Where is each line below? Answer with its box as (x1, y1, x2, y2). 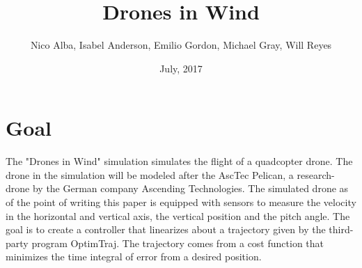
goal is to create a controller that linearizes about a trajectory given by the (6, 222, 326, 237)
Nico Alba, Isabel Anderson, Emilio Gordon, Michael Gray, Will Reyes (30, 38, 332, 52)
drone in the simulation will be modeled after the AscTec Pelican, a (6, 167, 294, 182)
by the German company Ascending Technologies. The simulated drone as (32, 181, 349, 196)
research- (297, 167, 335, 182)
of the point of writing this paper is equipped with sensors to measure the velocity (6, 195, 356, 210)
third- (329, 222, 354, 237)
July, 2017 (159, 61, 203, 75)
